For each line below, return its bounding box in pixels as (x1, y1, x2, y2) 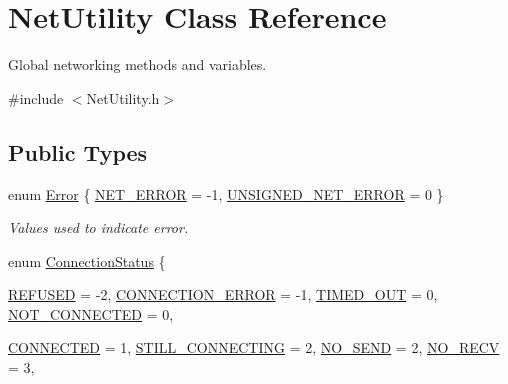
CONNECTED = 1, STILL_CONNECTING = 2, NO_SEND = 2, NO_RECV (8, 337, 500, 358)
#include (8, 87, 64, 108)
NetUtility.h (86, 87, 160, 108)
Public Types (8, 136, 148, 167)
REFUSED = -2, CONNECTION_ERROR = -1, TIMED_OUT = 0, (8, 284, 438, 305)
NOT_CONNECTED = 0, (8, 303, 174, 324)
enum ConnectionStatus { (8, 250, 166, 271)
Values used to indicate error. (8, 217, 189, 238)
